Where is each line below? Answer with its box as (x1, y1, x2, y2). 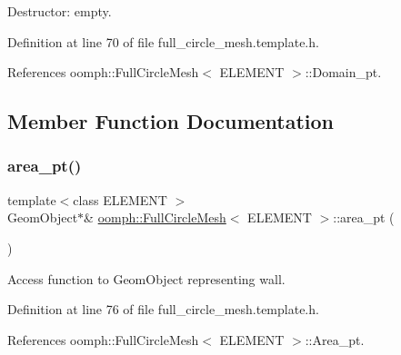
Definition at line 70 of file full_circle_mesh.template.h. (7, 32, 319, 51)
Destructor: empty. (7, 2, 112, 20)
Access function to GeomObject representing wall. (7, 269, 286, 288)
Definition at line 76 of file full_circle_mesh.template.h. (7, 300, 319, 319)
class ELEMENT (73, 190, 167, 209)
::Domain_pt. (305, 63, 382, 82)
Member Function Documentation (7, 107, 335, 135)
